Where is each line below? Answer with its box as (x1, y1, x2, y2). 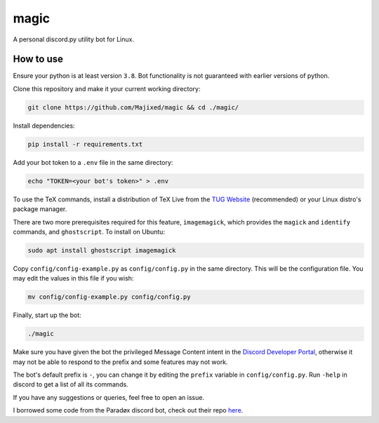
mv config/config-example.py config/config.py (27, 293, 191, 301)
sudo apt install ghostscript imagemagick (27, 246, 176, 254)
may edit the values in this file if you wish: (13, 274, 134, 283)
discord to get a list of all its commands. (13, 380, 129, 389)
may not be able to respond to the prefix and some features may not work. (13, 358, 228, 366)
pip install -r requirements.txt (27, 140, 143, 148)
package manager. (13, 205, 67, 213)
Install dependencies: (13, 121, 75, 130)
